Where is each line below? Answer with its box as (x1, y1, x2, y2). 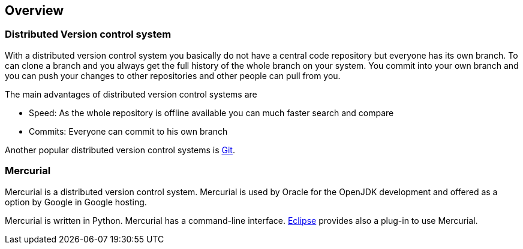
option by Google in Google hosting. (5, 196, 147, 207)
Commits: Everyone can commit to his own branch (29, 126, 228, 136)
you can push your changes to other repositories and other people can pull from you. (5, 70, 341, 81)
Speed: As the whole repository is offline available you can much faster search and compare (29, 107, 394, 118)
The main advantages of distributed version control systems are (5, 89, 257, 99)
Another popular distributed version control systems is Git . (5, 144, 235, 155)
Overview (5, 3, 64, 18)
